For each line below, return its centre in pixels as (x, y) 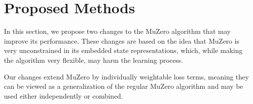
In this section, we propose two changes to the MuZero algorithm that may (117, 31)
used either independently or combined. (64, 95)
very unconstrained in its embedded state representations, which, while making (123, 50)
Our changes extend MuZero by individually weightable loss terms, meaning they (126, 76)
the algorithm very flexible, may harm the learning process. (94, 60)
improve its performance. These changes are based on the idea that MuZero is (122, 40)
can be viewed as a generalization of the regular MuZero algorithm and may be (124, 86)
